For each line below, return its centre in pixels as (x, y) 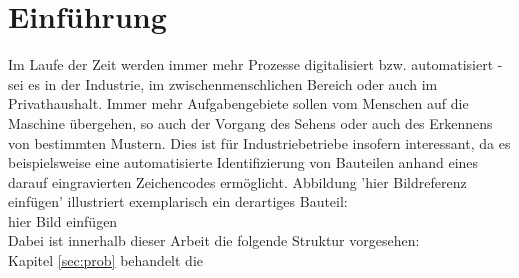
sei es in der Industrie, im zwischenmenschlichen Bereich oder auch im (223, 83)
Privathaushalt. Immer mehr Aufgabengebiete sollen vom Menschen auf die (238, 103)
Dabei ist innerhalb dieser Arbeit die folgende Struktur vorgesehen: (214, 240)
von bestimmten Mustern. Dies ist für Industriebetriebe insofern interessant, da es (259, 142)
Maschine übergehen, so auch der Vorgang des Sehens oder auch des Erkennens (250, 122)
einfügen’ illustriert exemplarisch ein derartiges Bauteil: (178, 201)
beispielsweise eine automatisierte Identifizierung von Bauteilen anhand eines (243, 162)
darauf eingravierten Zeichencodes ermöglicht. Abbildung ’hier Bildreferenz (237, 181)
